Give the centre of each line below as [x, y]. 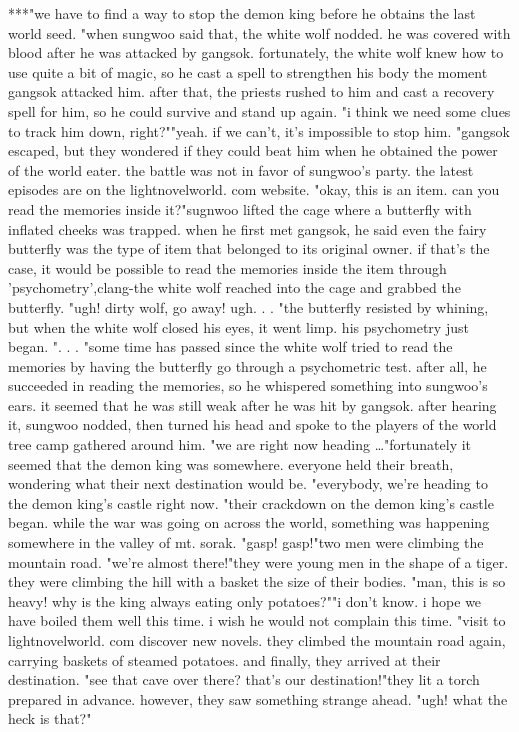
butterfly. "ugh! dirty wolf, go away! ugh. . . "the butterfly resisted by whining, [248, 306]
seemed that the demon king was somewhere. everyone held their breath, [231, 463]
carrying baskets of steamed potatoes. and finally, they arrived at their [224, 659]
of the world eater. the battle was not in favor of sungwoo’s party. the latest [241, 169]
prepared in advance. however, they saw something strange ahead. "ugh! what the [258, 698]
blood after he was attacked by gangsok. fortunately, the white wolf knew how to [256, 52]
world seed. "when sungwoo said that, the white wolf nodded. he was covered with [259, 32]
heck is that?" [50, 718]
